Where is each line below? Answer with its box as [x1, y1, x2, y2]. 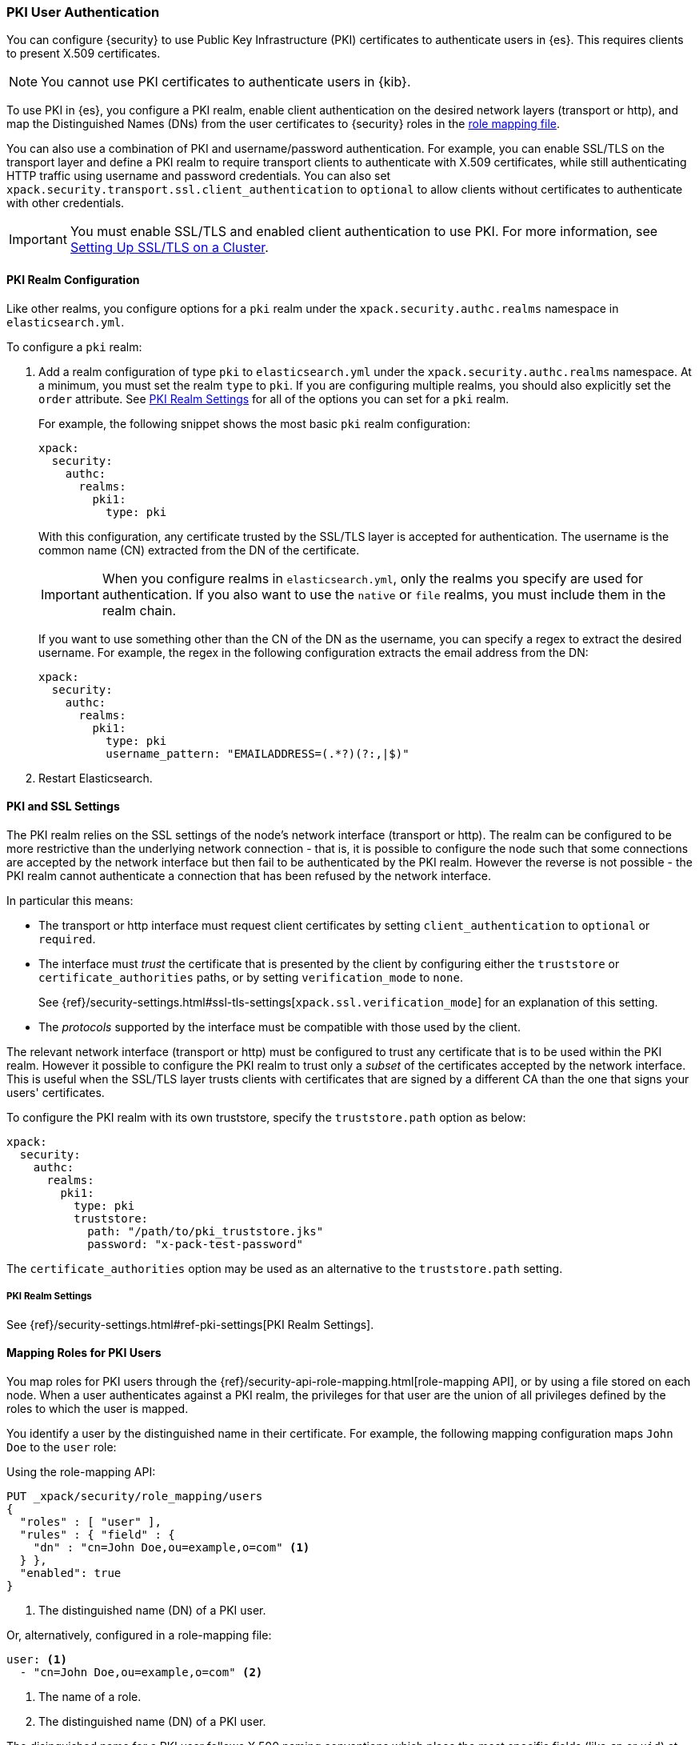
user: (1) [6, 1652, 67, 1666]
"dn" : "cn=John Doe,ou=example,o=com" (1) [33, 1540, 310, 1554]
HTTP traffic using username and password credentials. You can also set [6, 169, 391, 183]
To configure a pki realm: [6, 339, 142, 354]
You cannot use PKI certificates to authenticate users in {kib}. [41, 74, 411, 90]
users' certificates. [6, 1085, 105, 1099]
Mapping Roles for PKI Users [6, 1346, 162, 1360]
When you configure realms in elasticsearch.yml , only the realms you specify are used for [102, 570, 644, 586]
